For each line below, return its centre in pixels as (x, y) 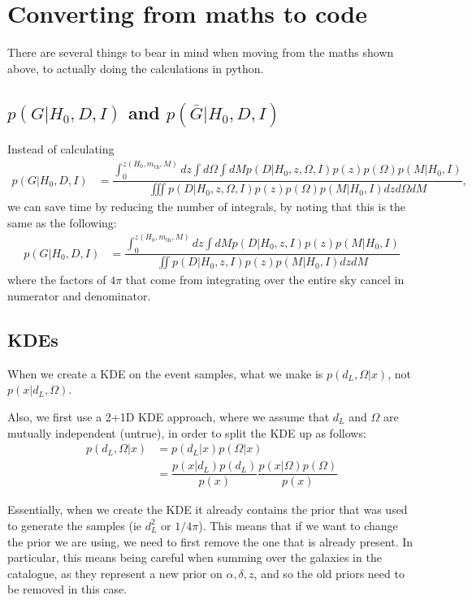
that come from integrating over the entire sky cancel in (265, 280)
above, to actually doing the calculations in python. (136, 68)
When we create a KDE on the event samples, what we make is (165, 373)
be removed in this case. (67, 589)
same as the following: (62, 222)
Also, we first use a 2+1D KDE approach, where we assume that (169, 417)
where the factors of (57, 280)
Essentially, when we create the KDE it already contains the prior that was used (208, 509)
